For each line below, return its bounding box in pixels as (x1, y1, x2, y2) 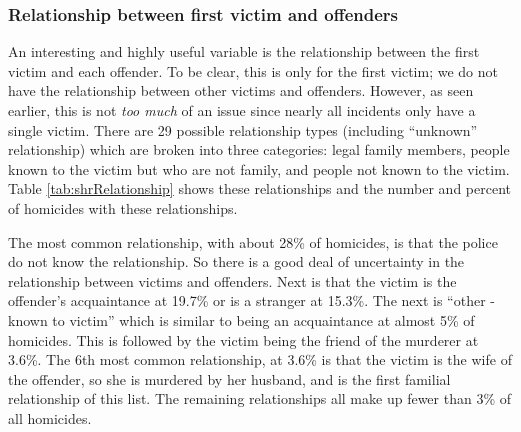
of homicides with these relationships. (8, 197, 238, 218)
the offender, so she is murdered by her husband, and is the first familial (8, 368, 451, 389)
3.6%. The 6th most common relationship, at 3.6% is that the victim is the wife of (8, 349, 512, 370)
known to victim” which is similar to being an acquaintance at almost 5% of (8, 309, 475, 330)
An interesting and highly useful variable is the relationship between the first (8, 41, 480, 62)
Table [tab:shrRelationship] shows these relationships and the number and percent (8, 178, 511, 199)
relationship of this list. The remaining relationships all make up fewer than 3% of (8, 388, 512, 409)
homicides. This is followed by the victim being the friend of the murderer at (8, 329, 479, 350)
